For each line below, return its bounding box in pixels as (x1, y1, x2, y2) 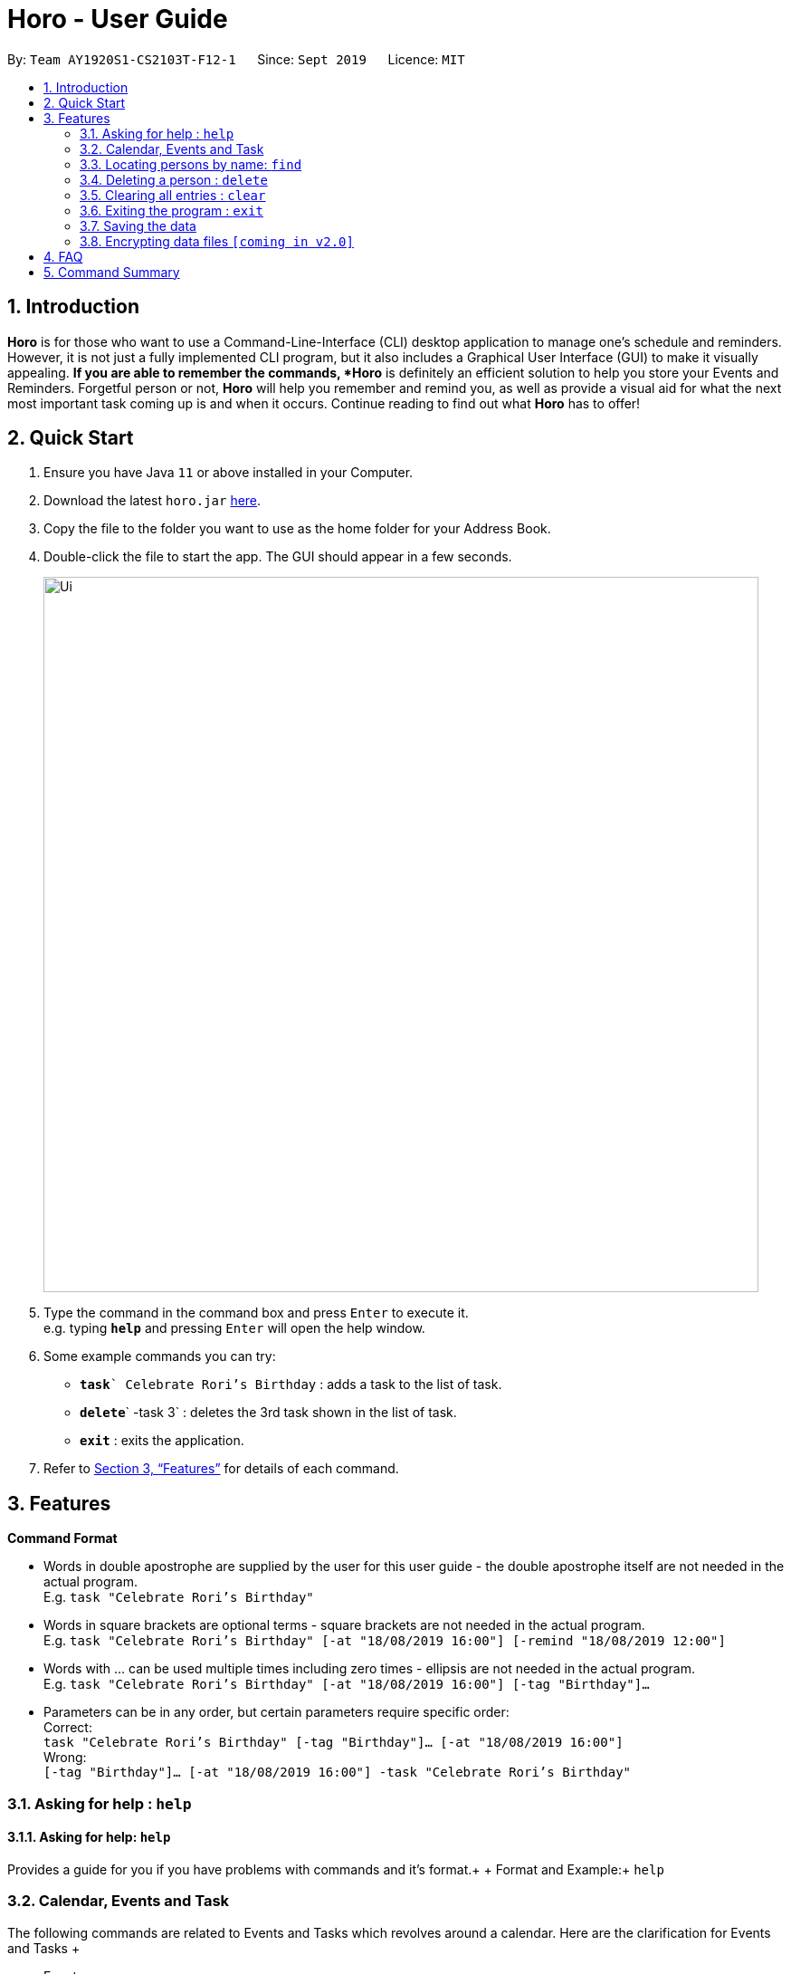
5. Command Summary (43, 264, 180, 280)
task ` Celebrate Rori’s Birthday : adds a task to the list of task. (80, 1376, 502, 1393)
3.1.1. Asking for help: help (7, 1829, 171, 1845)
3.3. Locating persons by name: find (80, 156, 302, 172)
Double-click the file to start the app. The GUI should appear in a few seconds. (43, 549, 512, 565)
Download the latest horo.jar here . (43, 493, 262, 509)
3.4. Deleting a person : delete (80, 171, 268, 187)
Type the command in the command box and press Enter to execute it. (43, 1305, 469, 1321)
